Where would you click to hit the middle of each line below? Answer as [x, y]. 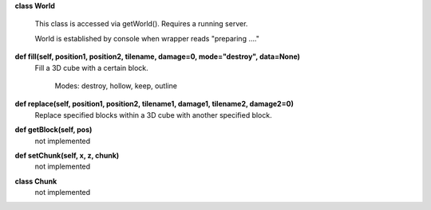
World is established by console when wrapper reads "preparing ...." [147, 38]
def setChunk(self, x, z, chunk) [67, 155]
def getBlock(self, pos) [53, 130]
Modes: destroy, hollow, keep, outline [116, 86]
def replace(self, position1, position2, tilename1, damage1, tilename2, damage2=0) [154, 104]
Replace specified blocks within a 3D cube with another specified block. [153, 115]
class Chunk [36, 181]
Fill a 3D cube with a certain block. [92, 68]
